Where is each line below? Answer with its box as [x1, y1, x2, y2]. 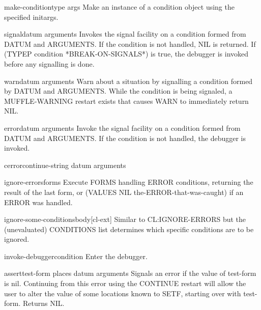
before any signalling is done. [4, 58, 95, 69]
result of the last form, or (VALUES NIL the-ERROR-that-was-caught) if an [4, 186, 244, 197]
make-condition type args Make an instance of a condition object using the [4, 2, 235, 12]
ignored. [4, 234, 30, 244]
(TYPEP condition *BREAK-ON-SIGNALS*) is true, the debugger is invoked [4, 48, 249, 59]
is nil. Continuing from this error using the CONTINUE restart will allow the [4, 278, 246, 289]
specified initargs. [4, 11, 59, 22]
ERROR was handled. [4, 196, 73, 207]
